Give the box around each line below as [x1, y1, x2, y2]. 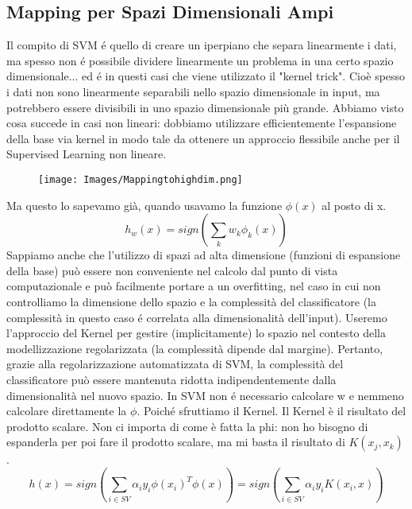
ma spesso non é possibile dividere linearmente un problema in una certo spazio [6, 52, 394, 68]
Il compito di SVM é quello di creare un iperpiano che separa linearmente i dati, [6, 37, 397, 53]
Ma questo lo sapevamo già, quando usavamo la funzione [6, 196, 283, 213]
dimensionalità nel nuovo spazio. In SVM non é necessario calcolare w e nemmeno [6, 387, 404, 403]
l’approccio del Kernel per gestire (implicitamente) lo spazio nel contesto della [6, 324, 386, 341]
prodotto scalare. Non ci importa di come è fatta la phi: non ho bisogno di [6, 418, 368, 434]
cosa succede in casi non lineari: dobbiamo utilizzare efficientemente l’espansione [6, 115, 397, 131]
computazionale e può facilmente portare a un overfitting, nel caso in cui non [6, 278, 381, 294]
